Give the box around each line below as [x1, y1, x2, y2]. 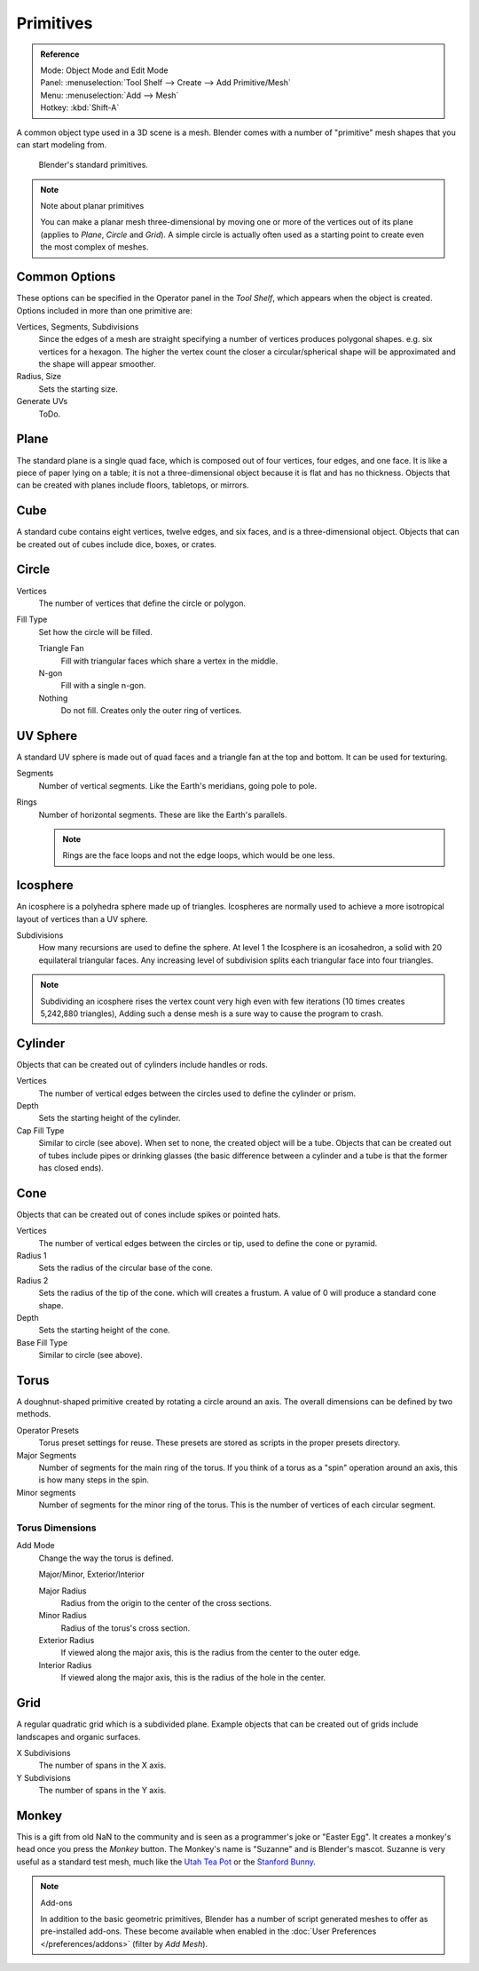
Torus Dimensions [16, 1522, 97, 1534]
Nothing [38, 693, 68, 703]
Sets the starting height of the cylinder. [38, 1113, 181, 1124]
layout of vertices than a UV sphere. [16, 913, 148, 924]
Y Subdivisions [16, 1772, 71, 1783]
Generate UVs [16, 396, 68, 407]
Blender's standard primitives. [38, 160, 148, 171]
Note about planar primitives [40, 201, 145, 211]
